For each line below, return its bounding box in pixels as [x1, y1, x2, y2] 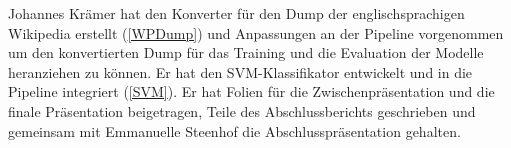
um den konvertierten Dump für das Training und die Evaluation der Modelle [8, 42, 484, 63]
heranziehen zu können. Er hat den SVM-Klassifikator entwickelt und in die [8, 61, 473, 82]
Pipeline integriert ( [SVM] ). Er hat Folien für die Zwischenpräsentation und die [8, 81, 495, 102]
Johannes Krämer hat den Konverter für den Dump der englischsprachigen [8, 3, 465, 23]
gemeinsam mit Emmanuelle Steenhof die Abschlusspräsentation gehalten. [8, 120, 461, 141]
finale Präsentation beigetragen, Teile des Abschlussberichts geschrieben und [8, 100, 476, 121]
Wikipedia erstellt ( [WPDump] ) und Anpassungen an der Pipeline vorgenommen [8, 22, 504, 43]
